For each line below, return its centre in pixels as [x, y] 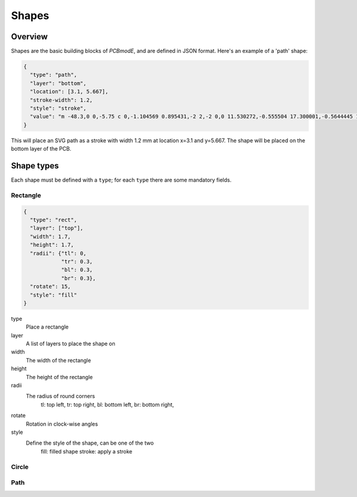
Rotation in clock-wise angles [62, 424]
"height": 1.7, [52, 245]
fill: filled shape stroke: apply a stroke [87, 451]
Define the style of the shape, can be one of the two [90, 443]
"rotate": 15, [51, 287]
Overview [29, 37]
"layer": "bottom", [58, 83]
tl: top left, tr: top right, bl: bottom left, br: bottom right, [107, 404]
